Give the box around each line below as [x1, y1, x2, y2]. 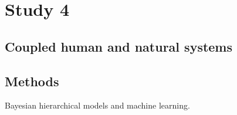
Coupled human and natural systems [5, 37, 233, 55]
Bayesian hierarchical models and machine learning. [5, 99, 190, 111]
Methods [5, 72, 59, 90]
